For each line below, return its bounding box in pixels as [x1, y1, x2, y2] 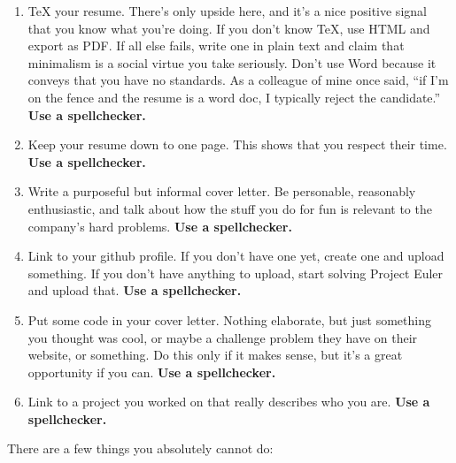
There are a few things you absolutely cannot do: [7, 439, 274, 458]
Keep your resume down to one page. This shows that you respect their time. [27, 135, 447, 154]
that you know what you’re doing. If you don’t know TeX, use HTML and [27, 19, 430, 37]
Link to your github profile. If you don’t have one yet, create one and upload [27, 247, 444, 265]
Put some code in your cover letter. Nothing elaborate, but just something [27, 310, 431, 329]
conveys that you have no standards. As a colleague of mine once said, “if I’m [27, 71, 449, 89]
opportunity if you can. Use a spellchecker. [27, 362, 276, 381]
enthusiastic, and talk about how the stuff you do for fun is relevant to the [27, 199, 432, 217]
